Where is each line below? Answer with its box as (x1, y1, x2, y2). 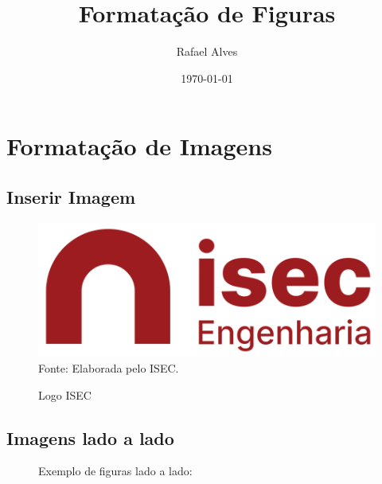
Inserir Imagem (6, 184, 136, 209)
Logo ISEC (38, 386, 92, 403)
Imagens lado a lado (6, 425, 174, 450)
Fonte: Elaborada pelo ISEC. (38, 359, 179, 376)
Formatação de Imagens (6, 130, 272, 162)
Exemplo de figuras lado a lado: (38, 463, 193, 479)
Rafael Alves (176, 43, 238, 60)
